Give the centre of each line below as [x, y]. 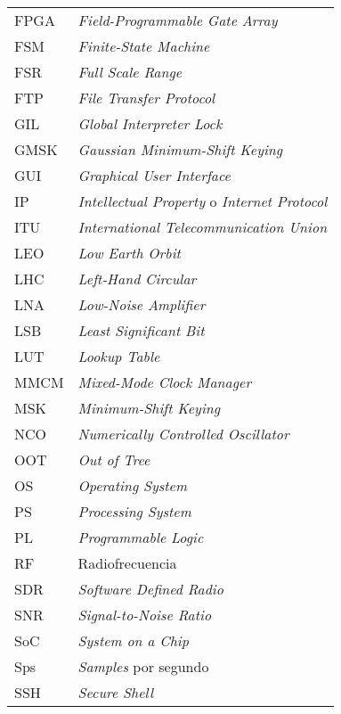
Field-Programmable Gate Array [178, 20]
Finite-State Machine [144, 46]
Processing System [134, 511]
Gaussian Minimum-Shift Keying [180, 149]
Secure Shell [116, 692]
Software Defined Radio [150, 589]
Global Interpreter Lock [150, 123]
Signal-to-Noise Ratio [145, 615]
